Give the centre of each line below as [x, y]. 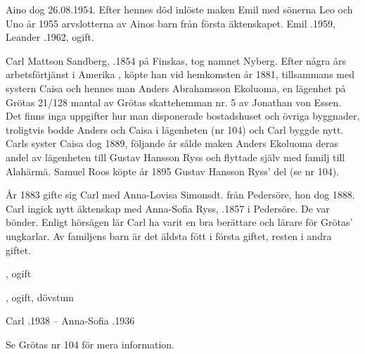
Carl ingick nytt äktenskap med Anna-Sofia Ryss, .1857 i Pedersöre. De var [168, 208]
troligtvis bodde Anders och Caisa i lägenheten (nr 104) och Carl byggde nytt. [175, 129]
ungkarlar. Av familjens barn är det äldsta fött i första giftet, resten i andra [169, 235]
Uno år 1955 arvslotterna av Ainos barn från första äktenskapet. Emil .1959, [171, 23]
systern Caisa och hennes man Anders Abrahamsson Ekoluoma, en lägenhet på [176, 88]
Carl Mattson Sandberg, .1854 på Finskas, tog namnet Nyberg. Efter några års [176, 60]
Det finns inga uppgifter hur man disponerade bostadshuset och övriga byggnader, [183, 116]
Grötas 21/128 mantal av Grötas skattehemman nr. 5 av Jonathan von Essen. [174, 102]
